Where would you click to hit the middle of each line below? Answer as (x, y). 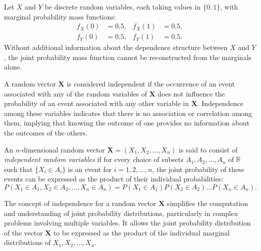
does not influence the (191, 93)
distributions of (27, 242)
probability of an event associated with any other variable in (96, 103)
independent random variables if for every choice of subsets (94, 159)
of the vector (23, 232)
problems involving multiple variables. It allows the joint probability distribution (127, 223)
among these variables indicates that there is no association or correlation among (128, 113)
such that (18, 169)
